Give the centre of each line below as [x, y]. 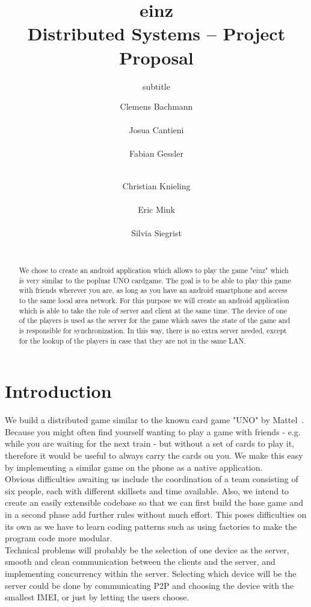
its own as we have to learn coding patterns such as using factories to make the [151, 526]
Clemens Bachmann [156, 106]
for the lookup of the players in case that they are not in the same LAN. [132, 340]
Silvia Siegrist [156, 233]
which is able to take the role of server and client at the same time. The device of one [153, 310]
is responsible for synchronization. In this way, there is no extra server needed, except [153, 330]
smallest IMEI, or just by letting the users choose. [97, 597]
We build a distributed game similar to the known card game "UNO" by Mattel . [155, 420]
